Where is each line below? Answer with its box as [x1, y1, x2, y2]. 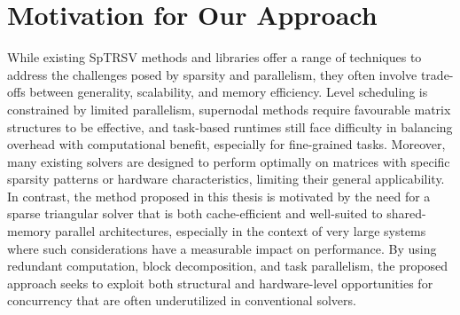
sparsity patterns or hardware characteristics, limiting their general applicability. [7, 169, 445, 188]
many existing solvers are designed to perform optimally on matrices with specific [7, 152, 450, 170]
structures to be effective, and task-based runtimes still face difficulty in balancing [7, 117, 453, 136]
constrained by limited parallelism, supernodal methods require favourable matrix [7, 99, 451, 118]
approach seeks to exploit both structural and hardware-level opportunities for [7, 273, 433, 292]
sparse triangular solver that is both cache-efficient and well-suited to [7, 204, 383, 223]
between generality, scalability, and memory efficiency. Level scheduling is [29, 83, 428, 101]
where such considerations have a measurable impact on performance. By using [7, 239, 437, 257]
